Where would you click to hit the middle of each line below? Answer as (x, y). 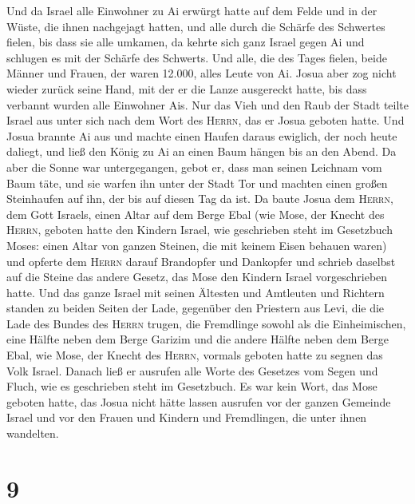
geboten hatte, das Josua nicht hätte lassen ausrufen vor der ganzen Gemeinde (199, 401)
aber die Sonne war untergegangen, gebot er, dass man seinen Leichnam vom (194, 167)
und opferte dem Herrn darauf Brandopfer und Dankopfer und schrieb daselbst (201, 261)
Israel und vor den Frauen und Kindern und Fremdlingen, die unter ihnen (187, 417)
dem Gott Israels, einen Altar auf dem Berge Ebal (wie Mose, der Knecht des (196, 214)
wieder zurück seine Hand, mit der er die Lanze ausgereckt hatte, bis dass (187, 88)
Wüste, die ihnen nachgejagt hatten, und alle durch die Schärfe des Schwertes (196, 26)
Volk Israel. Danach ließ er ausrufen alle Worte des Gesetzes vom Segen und (192, 370)
